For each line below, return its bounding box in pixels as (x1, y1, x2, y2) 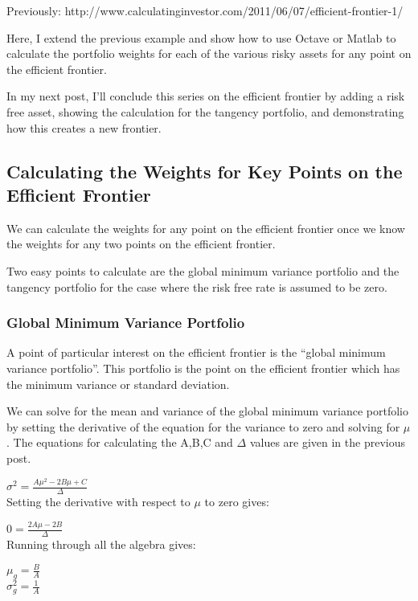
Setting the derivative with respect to (6, 493, 191, 510)
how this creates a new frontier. (6, 119, 162, 136)
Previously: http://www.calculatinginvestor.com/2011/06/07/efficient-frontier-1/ (6, 2, 404, 18)
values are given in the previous (249, 434, 405, 451)
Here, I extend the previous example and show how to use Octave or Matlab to (6, 29, 396, 46)
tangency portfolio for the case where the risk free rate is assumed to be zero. (6, 278, 387, 295)
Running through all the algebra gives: (6, 535, 196, 552)
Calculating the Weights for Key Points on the (6, 158, 403, 183)
